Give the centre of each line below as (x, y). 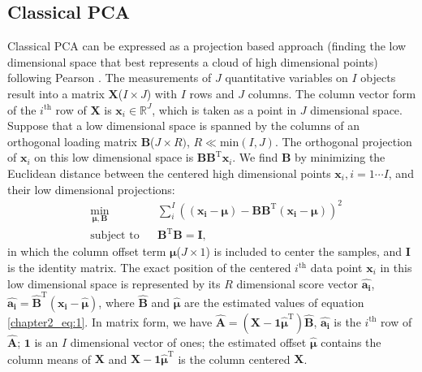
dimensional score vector (297, 283)
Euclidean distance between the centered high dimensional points (169, 173)
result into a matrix (56, 93)
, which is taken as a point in (224, 109)
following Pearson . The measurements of (110, 78)
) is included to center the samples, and (304, 251)
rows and (212, 93)
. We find (255, 157)
